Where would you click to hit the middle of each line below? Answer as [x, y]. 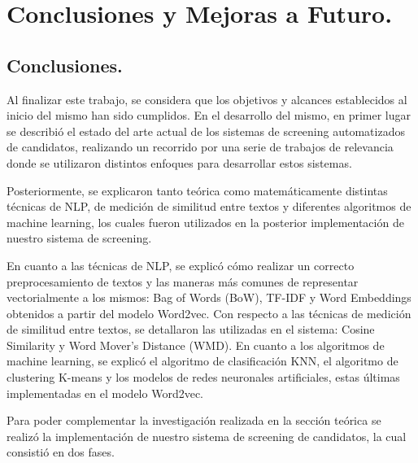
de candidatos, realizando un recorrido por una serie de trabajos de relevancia [200, 147]
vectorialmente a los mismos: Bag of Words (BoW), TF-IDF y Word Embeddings [209, 297]
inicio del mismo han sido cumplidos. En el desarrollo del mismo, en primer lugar [209, 115]
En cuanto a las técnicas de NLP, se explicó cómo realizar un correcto [181, 265]
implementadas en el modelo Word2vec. [105, 393]
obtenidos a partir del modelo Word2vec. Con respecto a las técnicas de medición [209, 313]
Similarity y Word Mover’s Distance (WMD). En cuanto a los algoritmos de [196, 345]
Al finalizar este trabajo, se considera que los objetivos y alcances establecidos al [207, 99]
